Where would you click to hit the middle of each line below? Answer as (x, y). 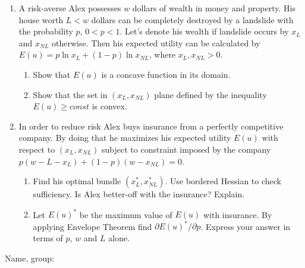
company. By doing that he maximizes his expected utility (125, 138)
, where (162, 54)
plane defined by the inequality (210, 94)
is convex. (109, 106)
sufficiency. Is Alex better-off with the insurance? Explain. (139, 194)
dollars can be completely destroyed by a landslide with (192, 19)
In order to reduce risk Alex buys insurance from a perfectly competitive (151, 126)
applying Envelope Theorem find (92, 226)
